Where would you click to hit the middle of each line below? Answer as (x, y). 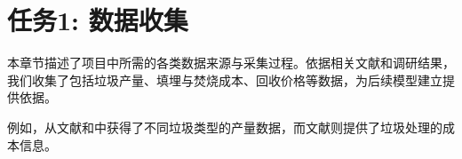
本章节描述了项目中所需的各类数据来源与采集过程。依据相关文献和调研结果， (231, 63)
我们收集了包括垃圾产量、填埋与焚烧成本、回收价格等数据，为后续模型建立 (225, 79)
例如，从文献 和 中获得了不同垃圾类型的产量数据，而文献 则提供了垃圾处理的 (225, 127)
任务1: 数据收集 (98, 20)
